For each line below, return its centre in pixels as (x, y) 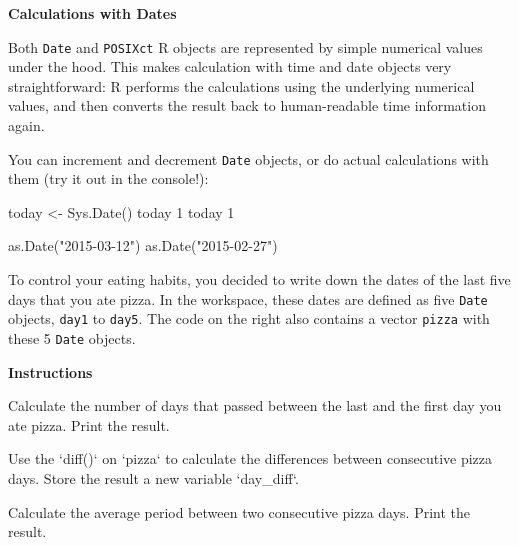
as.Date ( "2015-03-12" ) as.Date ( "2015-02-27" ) (143, 245)
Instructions (50, 371)
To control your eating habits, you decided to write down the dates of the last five (259, 279)
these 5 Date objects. (72, 337)
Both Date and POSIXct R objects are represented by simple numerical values (245, 46)
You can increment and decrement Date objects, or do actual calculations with (248, 158)
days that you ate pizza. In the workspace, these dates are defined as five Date (248, 298)
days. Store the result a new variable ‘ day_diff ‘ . (153, 478)
